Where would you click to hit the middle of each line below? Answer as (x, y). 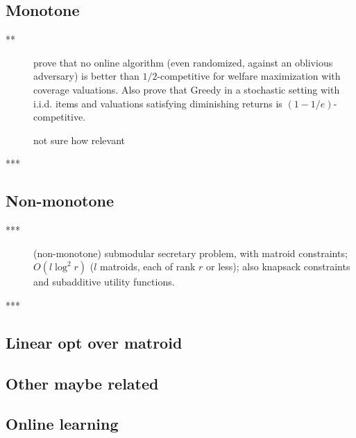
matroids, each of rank (147, 266)
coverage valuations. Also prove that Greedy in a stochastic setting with (187, 89)
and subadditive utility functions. (104, 282)
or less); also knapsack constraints (278, 266)
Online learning (62, 424)
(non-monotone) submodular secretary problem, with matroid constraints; (190, 253)
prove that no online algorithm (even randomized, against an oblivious (183, 62)
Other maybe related (82, 383)
